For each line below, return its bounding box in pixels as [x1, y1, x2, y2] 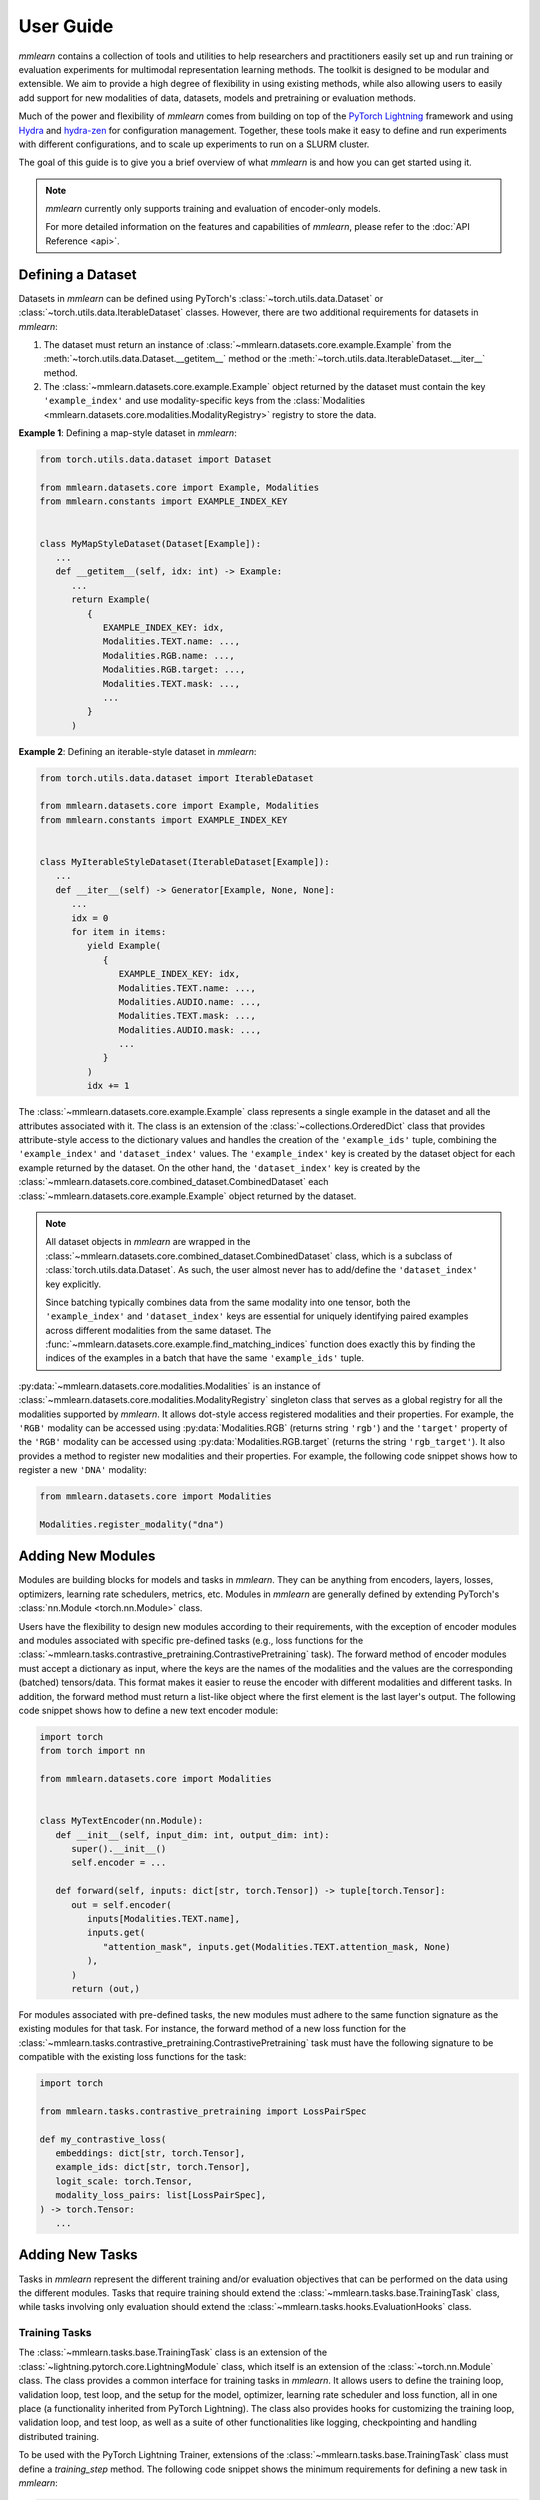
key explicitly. [45, 1278, 102, 1290]
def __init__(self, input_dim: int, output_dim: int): [55, 1829, 330, 1840]
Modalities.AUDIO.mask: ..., [118, 1024, 262, 1035]
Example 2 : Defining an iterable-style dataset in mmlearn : [18, 745, 257, 757]
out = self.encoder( [71, 1899, 172, 1910]
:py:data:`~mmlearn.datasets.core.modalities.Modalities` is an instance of [18, 1380, 321, 1392]
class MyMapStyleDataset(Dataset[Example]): [39, 538, 262, 549]
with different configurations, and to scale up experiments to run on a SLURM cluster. [18, 138, 370, 150]
